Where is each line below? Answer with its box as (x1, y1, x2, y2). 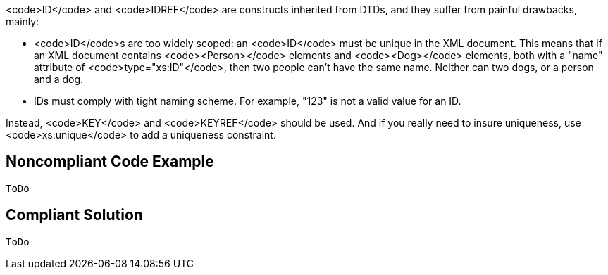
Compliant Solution (6, 206, 143, 224)
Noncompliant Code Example (6, 153, 214, 171)
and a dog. (34, 73, 84, 85)
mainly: (6, 15, 39, 27)
